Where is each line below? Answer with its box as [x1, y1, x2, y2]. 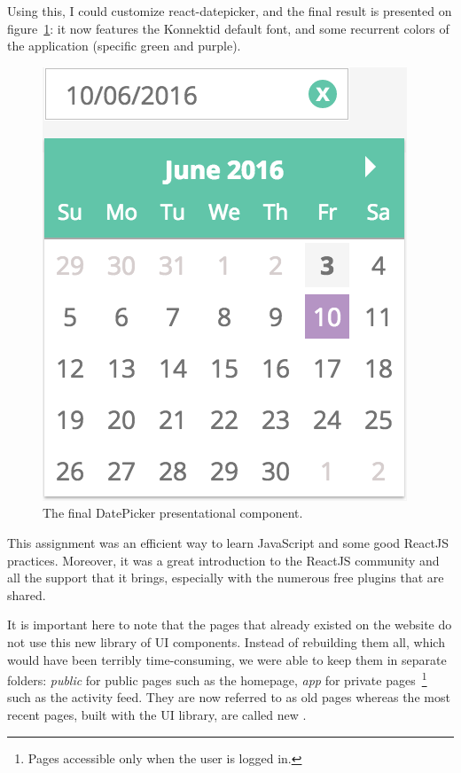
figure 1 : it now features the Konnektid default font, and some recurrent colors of [7, 19, 449, 37]
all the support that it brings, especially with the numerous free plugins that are [7, 568, 444, 587]
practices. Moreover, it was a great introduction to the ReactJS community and [7, 550, 440, 569]
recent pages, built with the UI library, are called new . [7, 705, 307, 723]
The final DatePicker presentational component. [43, 504, 303, 522]
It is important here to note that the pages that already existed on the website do [7, 615, 452, 634]
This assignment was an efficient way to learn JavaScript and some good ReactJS [7, 533, 449, 551]
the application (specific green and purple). [7, 36, 241, 55]
